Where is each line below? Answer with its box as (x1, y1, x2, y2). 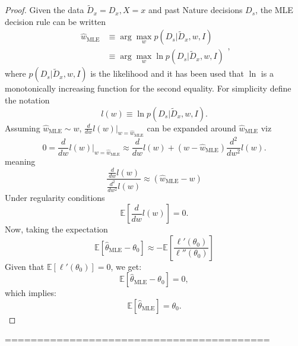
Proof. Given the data (5, 4, 84, 16)
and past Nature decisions (148, 4, 243, 16)
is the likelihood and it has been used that (90, 67, 245, 80)
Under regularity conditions (5, 191, 105, 204)
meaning (5, 155, 36, 168)
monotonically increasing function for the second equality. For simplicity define (5, 82, 291, 95)
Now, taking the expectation (5, 223, 108, 235)
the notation (5, 94, 50, 106)
